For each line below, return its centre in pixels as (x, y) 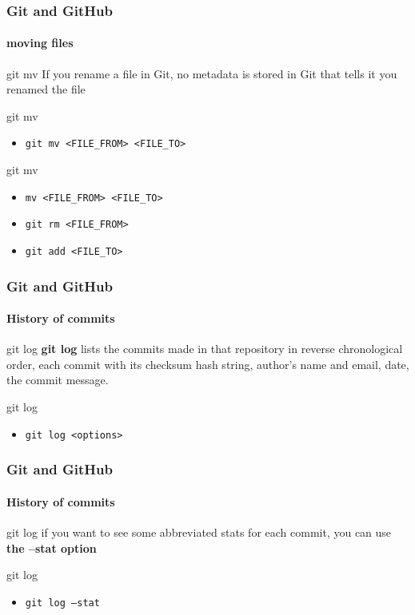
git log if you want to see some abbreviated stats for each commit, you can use (199, 532)
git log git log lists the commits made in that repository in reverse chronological (205, 349)
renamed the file (46, 89)
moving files (40, 43)
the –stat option (52, 548)
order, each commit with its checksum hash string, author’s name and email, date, (208, 364)
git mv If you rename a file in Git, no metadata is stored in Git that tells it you (202, 73)
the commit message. (58, 380)
